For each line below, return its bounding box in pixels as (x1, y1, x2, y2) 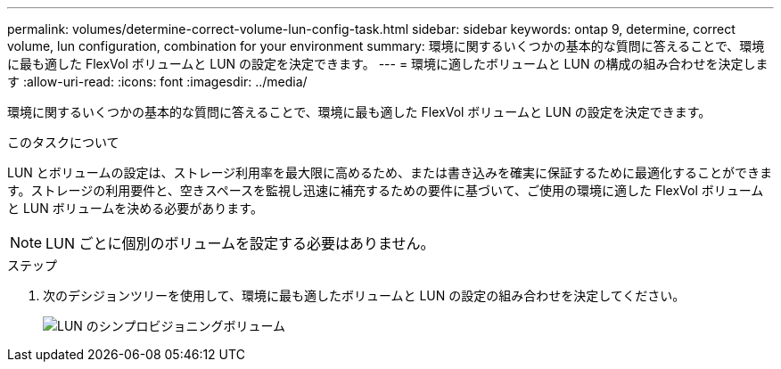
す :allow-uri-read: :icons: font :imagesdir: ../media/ (7, 74, 308, 89)
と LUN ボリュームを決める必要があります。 (7, 201, 263, 216)
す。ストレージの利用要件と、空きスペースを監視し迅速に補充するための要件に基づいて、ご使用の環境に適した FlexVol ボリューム (7, 183, 764, 198)
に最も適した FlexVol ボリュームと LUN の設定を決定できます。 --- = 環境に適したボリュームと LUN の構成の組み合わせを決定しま (7, 56, 769, 71)
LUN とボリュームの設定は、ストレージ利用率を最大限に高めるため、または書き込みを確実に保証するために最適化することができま (7, 165, 773, 180)
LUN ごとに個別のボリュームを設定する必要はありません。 (45, 234, 435, 252)
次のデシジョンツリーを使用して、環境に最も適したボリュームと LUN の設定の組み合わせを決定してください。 (43, 288, 686, 303)
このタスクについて (7, 135, 119, 150)
